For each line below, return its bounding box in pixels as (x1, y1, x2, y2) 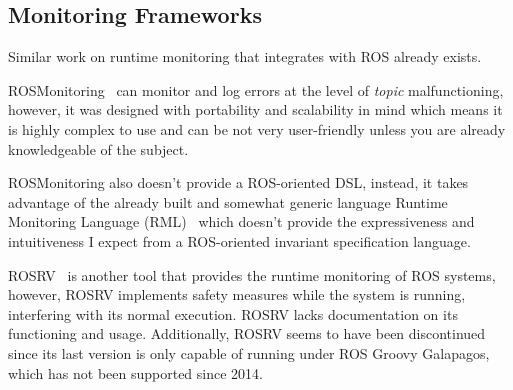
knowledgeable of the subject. (8, 138, 189, 159)
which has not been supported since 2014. (8, 362, 263, 383)
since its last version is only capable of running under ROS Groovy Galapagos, (8, 342, 490, 363)
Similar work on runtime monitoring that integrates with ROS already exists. (8, 46, 482, 67)
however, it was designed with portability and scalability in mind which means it (8, 99, 503, 120)
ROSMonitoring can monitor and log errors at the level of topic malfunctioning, (8, 79, 504, 100)
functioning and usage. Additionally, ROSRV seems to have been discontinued (8, 323, 486, 344)
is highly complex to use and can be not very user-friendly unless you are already (8, 118, 506, 139)
